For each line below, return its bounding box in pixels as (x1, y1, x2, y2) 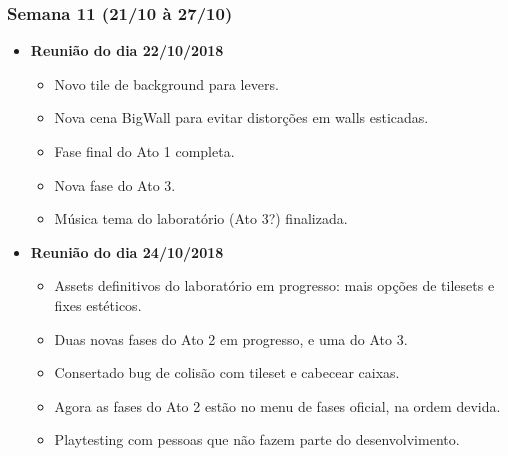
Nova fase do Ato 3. (54, 174, 176, 195)
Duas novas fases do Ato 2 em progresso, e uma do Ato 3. (54, 328, 408, 349)
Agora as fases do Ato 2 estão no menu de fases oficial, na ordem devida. (54, 395, 501, 416)
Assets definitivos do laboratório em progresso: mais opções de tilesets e (54, 275, 495, 296)
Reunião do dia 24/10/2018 (30, 241, 224, 262)
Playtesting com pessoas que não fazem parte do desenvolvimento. (54, 429, 460, 450)
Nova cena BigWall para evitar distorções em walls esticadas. (54, 107, 429, 128)
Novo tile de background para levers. (54, 73, 279, 94)
